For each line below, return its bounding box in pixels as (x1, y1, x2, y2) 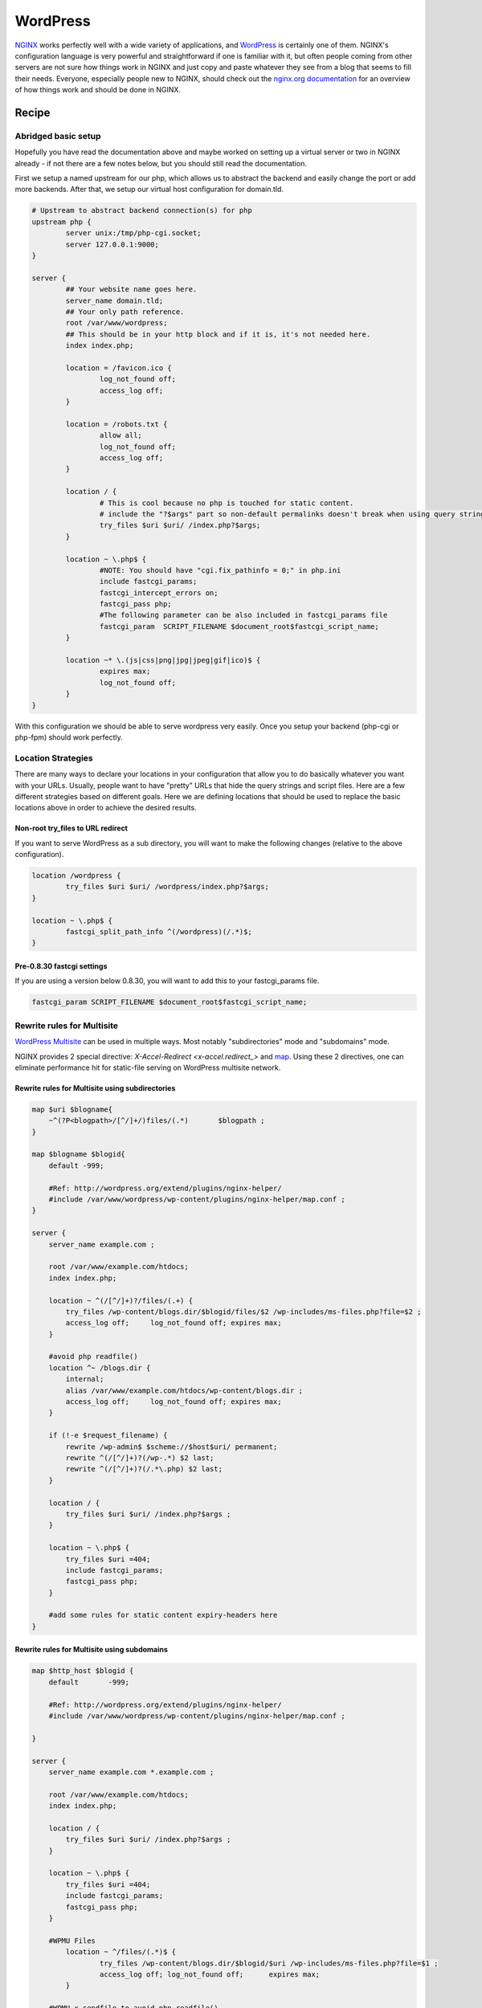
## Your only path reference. (65, 307, 185, 316)
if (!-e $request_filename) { (48, 1430, 168, 1440)
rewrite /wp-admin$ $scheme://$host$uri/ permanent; (65, 1442, 278, 1451)
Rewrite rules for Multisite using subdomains (14, 1645, 169, 1655)
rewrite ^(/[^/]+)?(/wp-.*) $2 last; (65, 1453, 214, 1462)
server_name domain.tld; (65, 296, 164, 305)
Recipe (14, 105, 51, 120)
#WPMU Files (48, 1936, 96, 1945)
